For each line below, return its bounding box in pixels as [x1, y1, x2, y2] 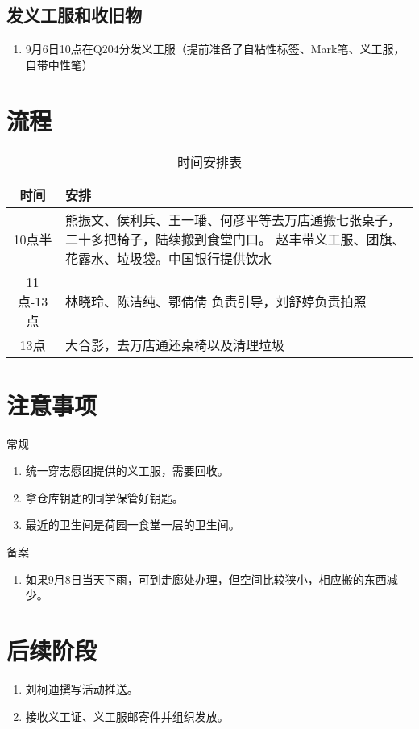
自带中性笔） [25, 56, 93, 73]
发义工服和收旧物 [6, 2, 142, 27]
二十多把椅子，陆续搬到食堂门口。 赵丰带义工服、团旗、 [65, 229, 405, 248]
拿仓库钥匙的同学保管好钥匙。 [25, 489, 184, 506]
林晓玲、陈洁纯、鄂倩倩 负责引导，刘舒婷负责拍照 [65, 292, 367, 311]
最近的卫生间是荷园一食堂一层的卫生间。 [25, 516, 240, 533]
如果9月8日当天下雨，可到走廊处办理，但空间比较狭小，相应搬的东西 [25, 570, 387, 587]
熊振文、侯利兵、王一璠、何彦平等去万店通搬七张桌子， [65, 210, 401, 229]
